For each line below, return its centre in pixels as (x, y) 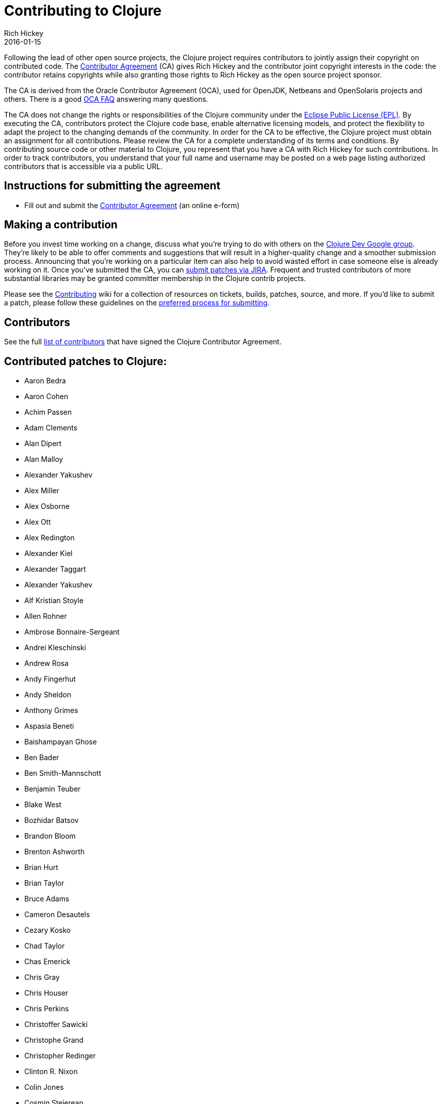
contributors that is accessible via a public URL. (83, 166)
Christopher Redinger (60, 1056)
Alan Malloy (44, 459)
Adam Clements (51, 428)
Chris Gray (42, 977)
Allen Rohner (46, 616)
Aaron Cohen (46, 397)
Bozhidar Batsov (52, 820)
